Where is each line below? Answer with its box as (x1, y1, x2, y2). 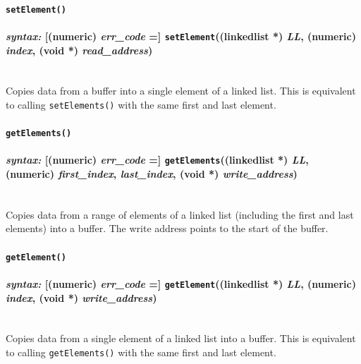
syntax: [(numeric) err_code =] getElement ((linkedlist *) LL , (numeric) (6, 276, 356, 291)
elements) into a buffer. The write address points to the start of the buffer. (6, 221, 329, 236)
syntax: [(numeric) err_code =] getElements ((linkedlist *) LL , (6, 152, 309, 167)
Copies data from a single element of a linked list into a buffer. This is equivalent (6, 331, 356, 346)
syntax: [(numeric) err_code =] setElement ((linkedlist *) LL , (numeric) (6, 28, 356, 43)
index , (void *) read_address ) (6, 42, 153, 57)
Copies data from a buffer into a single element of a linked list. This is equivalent (6, 83, 356, 98)
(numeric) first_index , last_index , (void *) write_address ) (6, 166, 298, 181)
